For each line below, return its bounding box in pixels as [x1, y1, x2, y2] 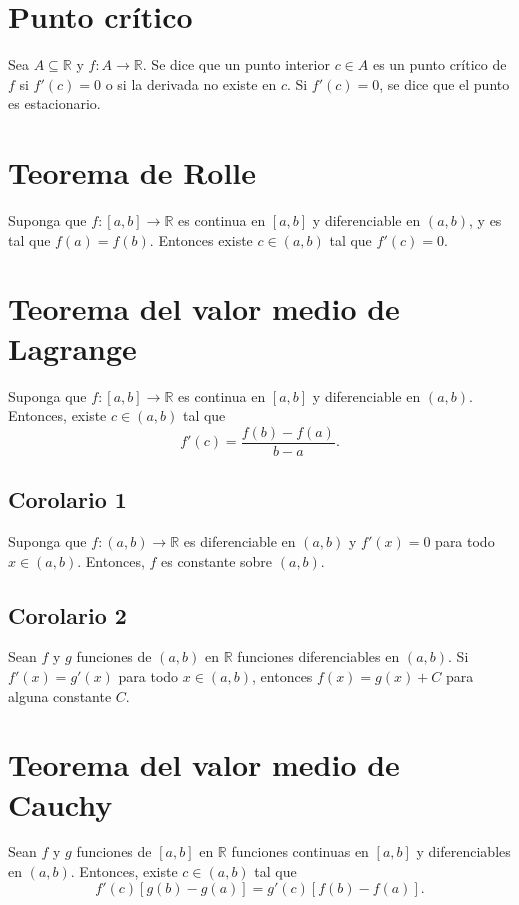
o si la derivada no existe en [105, 73, 277, 94]
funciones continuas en [231, 841, 369, 862]
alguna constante [8, 685, 112, 706]
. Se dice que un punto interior [142, 54, 330, 75]
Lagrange [8, 327, 137, 368]
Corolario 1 [8, 484, 127, 515]
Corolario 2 [8, 599, 127, 630]
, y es [469, 210, 502, 231]
